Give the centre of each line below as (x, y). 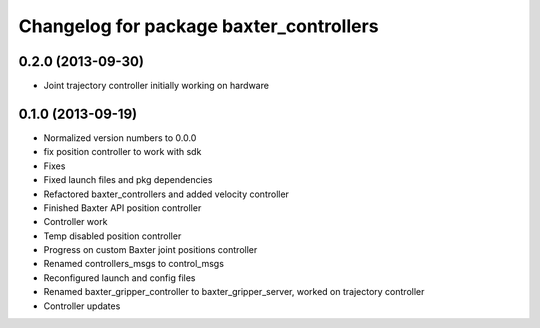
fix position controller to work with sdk (122, 152)
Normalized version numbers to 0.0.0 (120, 137)
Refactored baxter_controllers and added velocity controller (166, 194)
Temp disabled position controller (112, 236)
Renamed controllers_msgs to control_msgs (134, 264)
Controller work (75, 222)
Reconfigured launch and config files (119, 277)
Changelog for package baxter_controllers (198, 26)
